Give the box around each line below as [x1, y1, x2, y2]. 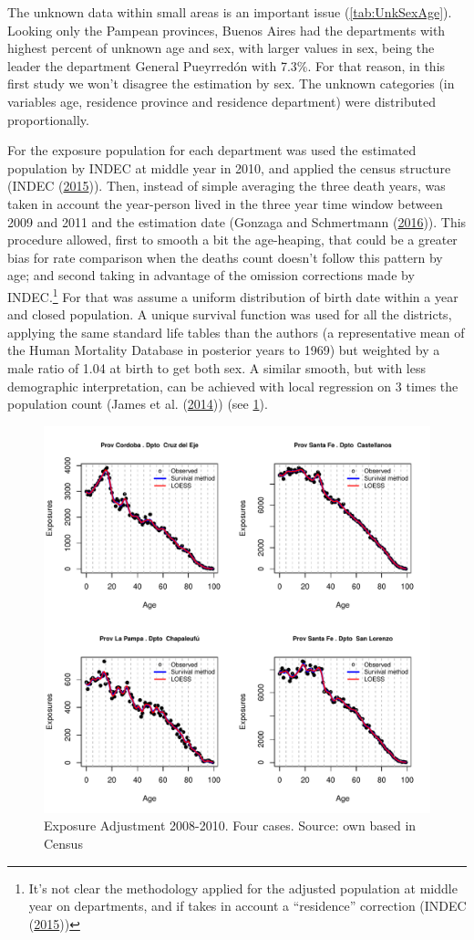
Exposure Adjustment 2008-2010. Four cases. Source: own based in [44, 816, 417, 835]
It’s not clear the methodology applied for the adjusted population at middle [28, 878, 458, 897]
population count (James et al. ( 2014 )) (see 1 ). [7, 394, 268, 413]
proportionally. [7, 110, 89, 129]
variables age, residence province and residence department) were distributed [7, 91, 436, 110]
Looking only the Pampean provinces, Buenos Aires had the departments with [7, 20, 446, 39]
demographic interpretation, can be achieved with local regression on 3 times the [7, 376, 459, 395]
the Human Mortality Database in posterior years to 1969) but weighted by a [7, 340, 440, 360]
